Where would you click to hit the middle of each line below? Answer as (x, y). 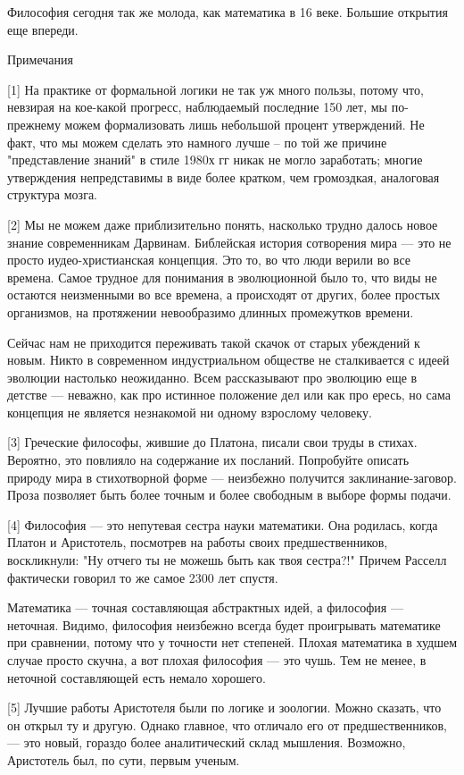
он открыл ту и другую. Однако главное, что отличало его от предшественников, (227, 724)
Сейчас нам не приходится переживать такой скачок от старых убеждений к (214, 342)
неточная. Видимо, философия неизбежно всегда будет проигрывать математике (224, 624)
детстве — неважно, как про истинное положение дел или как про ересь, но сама (229, 395)
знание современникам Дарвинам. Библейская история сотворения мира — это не (229, 242)
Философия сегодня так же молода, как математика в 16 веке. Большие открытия (228, 12)
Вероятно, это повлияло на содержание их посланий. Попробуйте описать (208, 460)
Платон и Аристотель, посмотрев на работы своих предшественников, (198, 542)
